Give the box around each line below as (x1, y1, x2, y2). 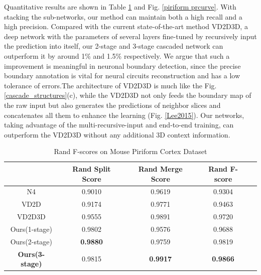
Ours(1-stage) (10, 223, 53, 234)
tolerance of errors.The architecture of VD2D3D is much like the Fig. (4, 80, 217, 90)
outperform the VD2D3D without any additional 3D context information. (4, 129, 230, 140)
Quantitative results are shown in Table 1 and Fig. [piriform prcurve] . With (4, 2, 236, 12)
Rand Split (72, 163, 111, 174)
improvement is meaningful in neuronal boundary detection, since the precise (4, 60, 241, 71)
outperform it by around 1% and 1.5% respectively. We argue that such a (4, 50, 230, 61)
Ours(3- (18, 248, 45, 259)
